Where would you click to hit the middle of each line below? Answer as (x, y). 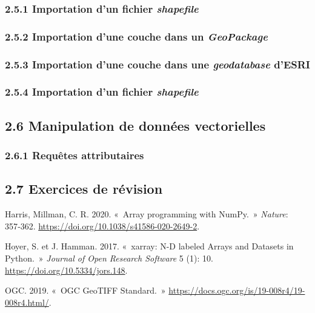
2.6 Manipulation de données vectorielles (135, 125)
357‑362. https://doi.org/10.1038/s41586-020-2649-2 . (102, 226)
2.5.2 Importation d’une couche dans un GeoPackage (136, 36)
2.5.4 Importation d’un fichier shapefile (102, 92)
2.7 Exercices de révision (84, 189)
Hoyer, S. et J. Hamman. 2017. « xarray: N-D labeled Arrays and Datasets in (149, 246)
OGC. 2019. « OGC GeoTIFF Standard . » (85, 290)
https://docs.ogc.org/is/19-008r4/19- (237, 290)
